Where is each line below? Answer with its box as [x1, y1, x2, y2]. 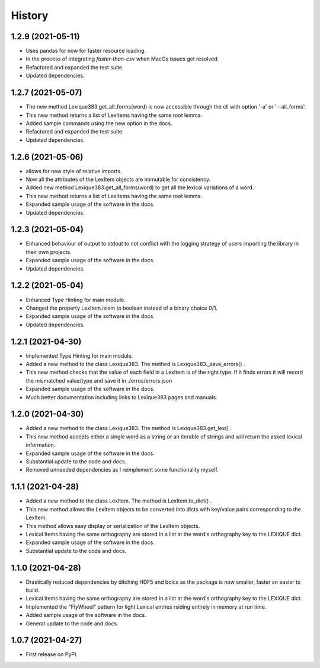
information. [25, 441, 56, 448]
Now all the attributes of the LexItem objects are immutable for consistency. [25, 176, 211, 183]
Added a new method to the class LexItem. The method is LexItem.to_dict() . [25, 497, 212, 504]
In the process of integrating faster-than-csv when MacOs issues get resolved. [25, 55, 219, 62]
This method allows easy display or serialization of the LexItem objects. [25, 522, 200, 529]
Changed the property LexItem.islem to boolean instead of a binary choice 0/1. [25, 304, 218, 311]
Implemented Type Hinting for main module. [25, 352, 133, 359]
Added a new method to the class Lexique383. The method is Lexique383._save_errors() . [25, 361, 245, 368]
